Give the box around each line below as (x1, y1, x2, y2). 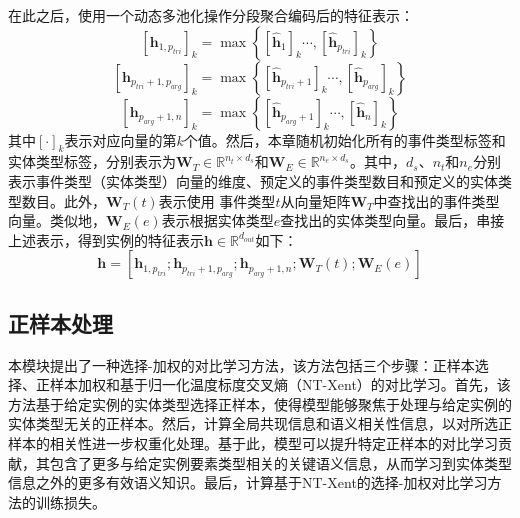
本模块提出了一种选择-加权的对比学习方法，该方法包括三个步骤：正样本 (8, 354, 475, 375)
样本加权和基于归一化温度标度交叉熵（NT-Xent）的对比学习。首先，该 (49, 374, 511, 395)
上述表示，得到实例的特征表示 (8, 229, 204, 250)
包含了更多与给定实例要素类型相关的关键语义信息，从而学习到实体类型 (49, 452, 512, 473)
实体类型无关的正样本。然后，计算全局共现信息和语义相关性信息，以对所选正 (8, 413, 512, 434)
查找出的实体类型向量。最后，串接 (280, 210, 505, 231)
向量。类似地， (8, 210, 106, 231)
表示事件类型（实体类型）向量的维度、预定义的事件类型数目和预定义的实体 (8, 170, 498, 191)
